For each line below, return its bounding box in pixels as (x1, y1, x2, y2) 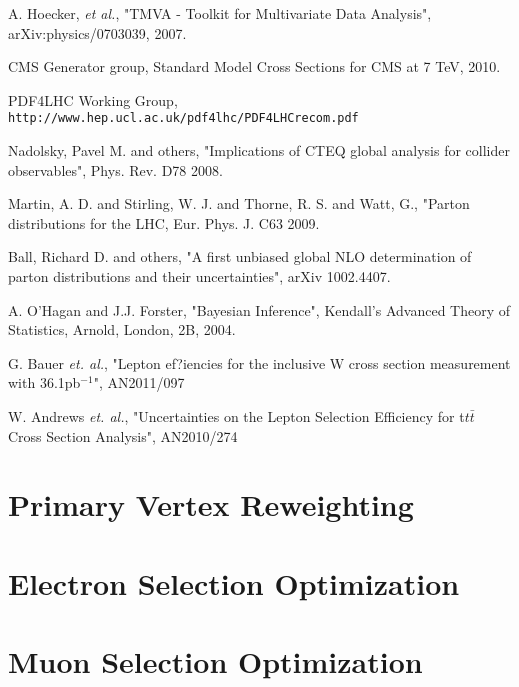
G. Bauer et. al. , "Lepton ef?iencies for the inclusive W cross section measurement (8, 352, 511, 373)
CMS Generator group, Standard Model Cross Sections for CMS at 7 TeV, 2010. (8, 56, 501, 77)
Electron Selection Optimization (8, 562, 460, 603)
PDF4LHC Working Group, (8, 89, 178, 110)
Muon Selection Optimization (8, 641, 423, 682)
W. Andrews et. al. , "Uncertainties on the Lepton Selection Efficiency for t (8, 405, 465, 426)
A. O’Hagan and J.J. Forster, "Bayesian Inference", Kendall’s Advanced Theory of (8, 299, 511, 320)
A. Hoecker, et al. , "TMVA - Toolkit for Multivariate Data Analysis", (8, 3, 432, 23)
